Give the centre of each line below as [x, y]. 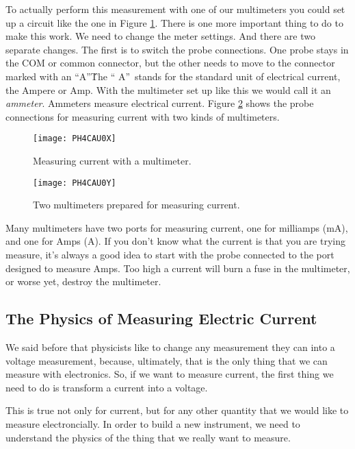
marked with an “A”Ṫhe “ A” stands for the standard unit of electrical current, [173, 76]
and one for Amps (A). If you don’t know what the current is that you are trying [175, 241]
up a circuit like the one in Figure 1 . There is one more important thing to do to [174, 22]
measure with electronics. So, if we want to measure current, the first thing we [170, 374]
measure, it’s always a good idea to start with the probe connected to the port [170, 255]
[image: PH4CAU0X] [75, 139]
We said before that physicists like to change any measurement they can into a [170, 347]
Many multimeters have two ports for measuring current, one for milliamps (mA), [177, 227]
